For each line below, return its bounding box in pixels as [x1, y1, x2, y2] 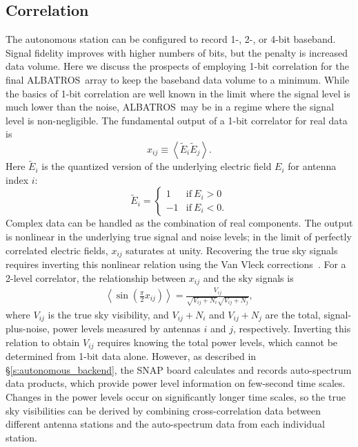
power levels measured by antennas [52, 321, 201, 336]
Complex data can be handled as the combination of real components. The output [6, 216, 353, 230]
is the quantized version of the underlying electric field [41, 159, 272, 173]
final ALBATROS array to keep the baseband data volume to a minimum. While [6, 72, 350, 86]
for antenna [288, 159, 337, 173]
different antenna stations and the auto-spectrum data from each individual [6, 417, 325, 431]
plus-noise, [6, 321, 50, 336]
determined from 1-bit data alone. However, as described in [6, 349, 257, 363]
